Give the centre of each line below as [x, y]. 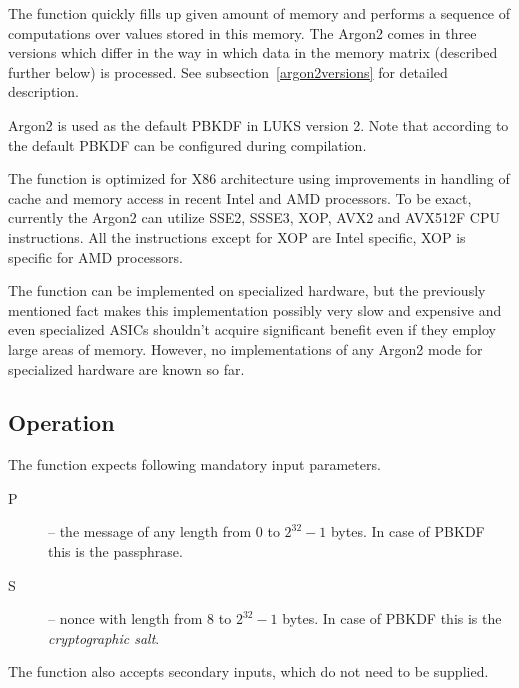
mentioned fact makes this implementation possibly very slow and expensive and [255, 309]
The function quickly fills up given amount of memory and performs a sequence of [259, 13]
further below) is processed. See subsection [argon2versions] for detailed [228, 71]
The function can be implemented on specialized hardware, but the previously [247, 290]
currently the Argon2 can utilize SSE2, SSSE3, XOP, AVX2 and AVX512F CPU [254, 217]
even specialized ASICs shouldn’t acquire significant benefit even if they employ [252, 329]
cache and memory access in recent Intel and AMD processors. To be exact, [240, 197]
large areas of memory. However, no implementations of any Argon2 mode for [245, 348]
